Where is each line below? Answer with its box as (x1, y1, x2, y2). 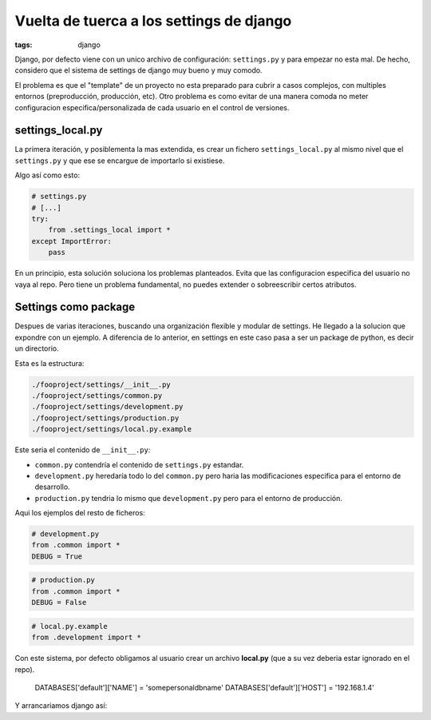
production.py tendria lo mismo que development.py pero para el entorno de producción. (34, 493, 343, 503)
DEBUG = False (31, 598, 87, 607)
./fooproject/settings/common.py (31, 391, 163, 400)
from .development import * (31, 633, 141, 642)
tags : (14, 40, 33, 50)
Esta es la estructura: (14, 358, 85, 368)
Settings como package (14, 300, 136, 314)
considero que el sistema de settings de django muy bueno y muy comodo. (14, 66, 263, 75)
